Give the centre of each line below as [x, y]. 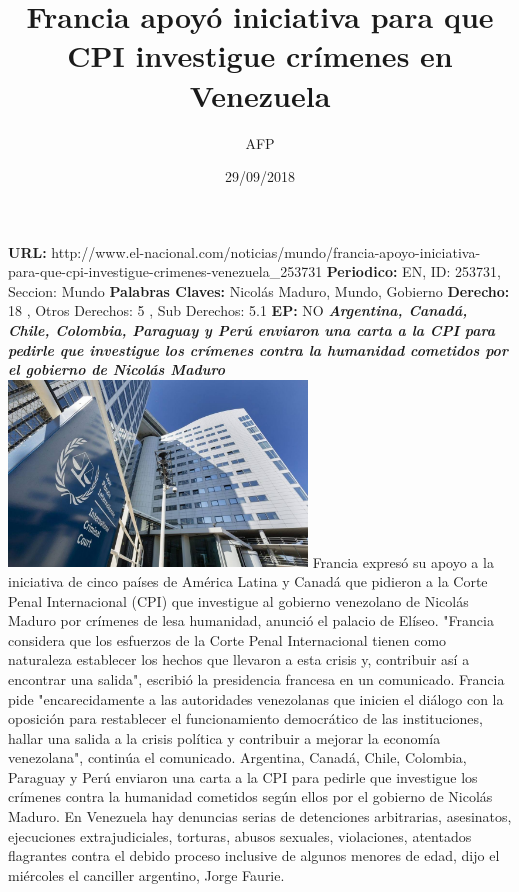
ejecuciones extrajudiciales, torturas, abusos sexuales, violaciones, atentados [240, 835]
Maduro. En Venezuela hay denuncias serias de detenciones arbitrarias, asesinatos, [260, 816]
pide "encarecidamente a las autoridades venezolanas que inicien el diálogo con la [256, 698]
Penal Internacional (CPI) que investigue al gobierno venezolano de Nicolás [238, 600]
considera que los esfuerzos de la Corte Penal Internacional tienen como [227, 639]
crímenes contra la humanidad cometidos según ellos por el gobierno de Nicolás [250, 796]
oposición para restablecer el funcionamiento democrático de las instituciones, [245, 718]
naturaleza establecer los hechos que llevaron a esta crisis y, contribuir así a [239, 659]
